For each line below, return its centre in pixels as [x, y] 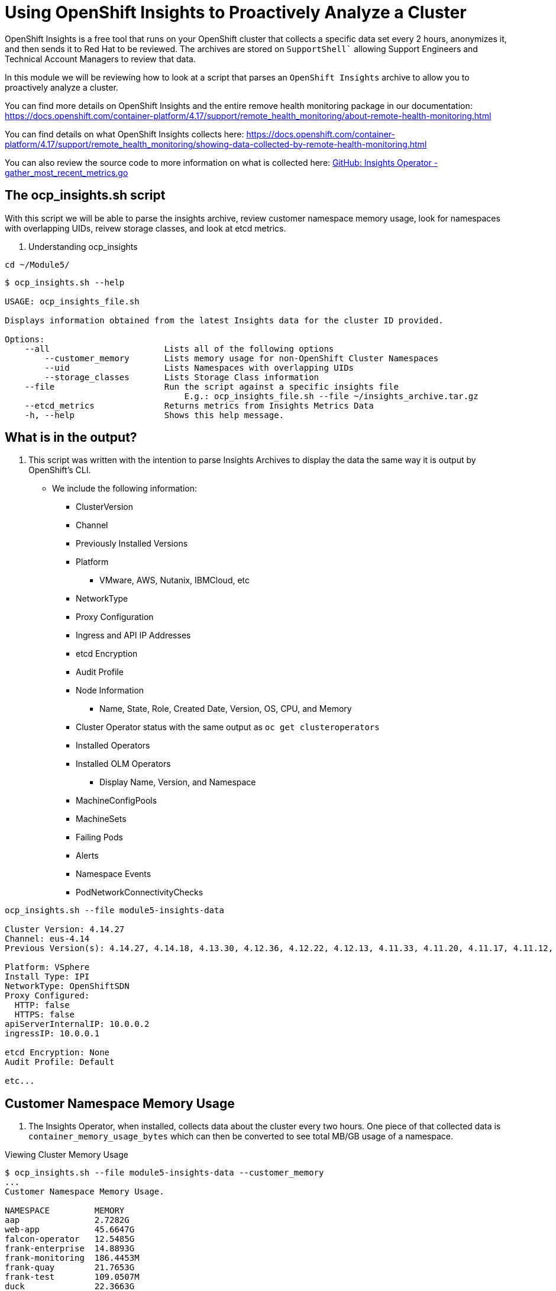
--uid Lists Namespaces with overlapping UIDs [199, 367]
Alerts [87, 856]
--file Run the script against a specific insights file [211, 386]
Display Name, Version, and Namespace [178, 782]
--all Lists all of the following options [179, 349]
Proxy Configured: [47, 996]
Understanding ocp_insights [83, 246]
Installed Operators [113, 746]
